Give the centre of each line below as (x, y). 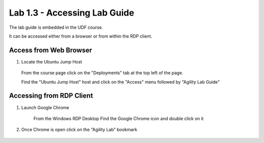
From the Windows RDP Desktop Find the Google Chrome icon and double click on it (119, 118)
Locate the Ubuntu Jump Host (52, 61)
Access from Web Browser (51, 50)
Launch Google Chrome (45, 107)
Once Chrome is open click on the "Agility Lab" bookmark (79, 130)
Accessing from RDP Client (51, 96)
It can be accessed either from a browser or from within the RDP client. (81, 36)
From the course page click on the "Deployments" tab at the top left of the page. (102, 73)
